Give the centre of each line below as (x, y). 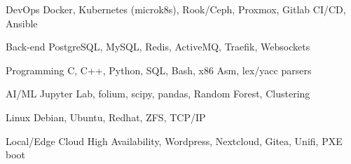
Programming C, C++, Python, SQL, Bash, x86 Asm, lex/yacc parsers (159, 70)
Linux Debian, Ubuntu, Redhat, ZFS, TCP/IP (106, 117)
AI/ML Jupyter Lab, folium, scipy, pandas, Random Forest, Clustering (158, 94)
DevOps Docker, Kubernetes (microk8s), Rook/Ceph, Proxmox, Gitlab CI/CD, (176, 9)
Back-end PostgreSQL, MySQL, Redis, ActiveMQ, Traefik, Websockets (158, 47)
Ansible (22, 23)
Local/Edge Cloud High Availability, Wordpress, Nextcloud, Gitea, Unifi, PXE (174, 141)
